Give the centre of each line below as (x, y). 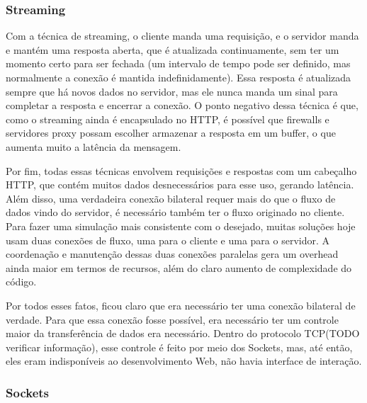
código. (21, 282)
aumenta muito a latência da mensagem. (94, 146)
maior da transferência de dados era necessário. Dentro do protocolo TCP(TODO (183, 333)
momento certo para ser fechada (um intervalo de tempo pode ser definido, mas (178, 63)
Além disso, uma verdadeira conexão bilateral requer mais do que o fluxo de (171, 198)
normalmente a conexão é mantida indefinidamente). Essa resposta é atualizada (179, 77)
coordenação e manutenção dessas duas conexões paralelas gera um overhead (172, 254)
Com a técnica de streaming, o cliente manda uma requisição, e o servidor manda (182, 36)
